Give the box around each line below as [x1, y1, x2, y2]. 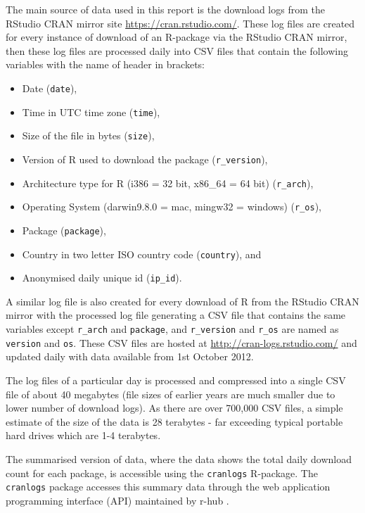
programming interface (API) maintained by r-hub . [6, 493, 229, 507]
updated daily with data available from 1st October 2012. [6, 349, 254, 364]
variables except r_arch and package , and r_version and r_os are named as [6, 322, 339, 336]
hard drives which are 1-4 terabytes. [6, 428, 161, 443]
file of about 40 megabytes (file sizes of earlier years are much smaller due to [6, 386, 335, 401]
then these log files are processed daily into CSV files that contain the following [6, 43, 348, 58]
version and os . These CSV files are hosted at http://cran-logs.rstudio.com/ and [6, 335, 357, 350]
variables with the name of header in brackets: [6, 57, 205, 72]
